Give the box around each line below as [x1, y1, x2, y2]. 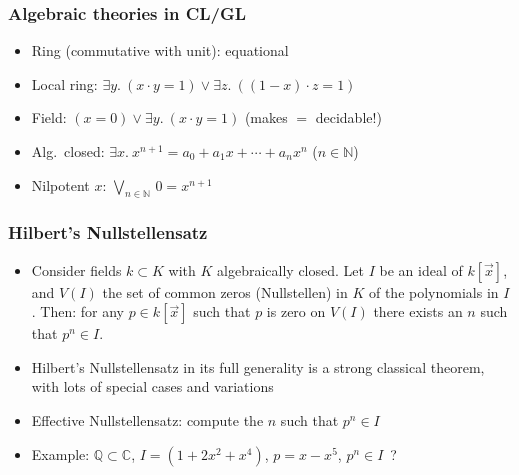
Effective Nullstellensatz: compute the [31, 409, 264, 430]
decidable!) [315, 107, 382, 128]
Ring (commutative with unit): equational [31, 40, 289, 61]
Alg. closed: [31, 141, 105, 161]
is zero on [266, 301, 326, 322]
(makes [244, 107, 288, 128]
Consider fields [31, 259, 122, 280]
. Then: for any [31, 301, 125, 322]
